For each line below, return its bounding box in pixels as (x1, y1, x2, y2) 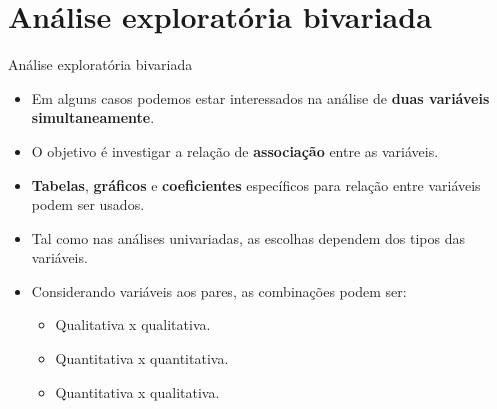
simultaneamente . (31, 107, 155, 128)
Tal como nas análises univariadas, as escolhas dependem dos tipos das (31, 227, 466, 248)
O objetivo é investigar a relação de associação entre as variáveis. (31, 140, 439, 161)
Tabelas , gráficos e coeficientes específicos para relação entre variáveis (31, 174, 481, 195)
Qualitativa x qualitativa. (55, 314, 211, 335)
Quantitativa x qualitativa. (55, 381, 220, 402)
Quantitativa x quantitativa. (55, 348, 229, 369)
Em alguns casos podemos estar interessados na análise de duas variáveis (31, 87, 490, 108)
